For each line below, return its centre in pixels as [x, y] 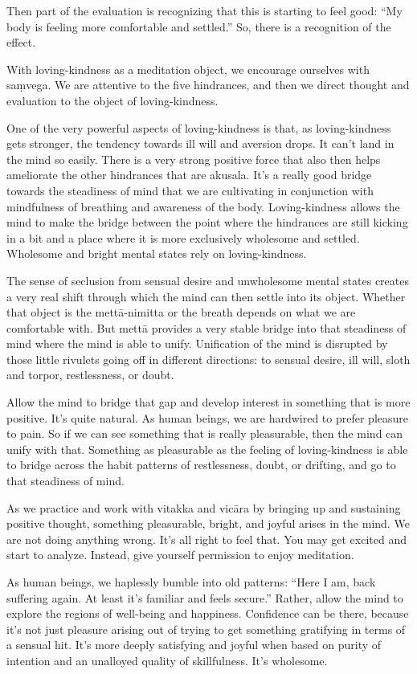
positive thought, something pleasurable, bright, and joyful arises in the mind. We [208, 523]
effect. [21, 42]
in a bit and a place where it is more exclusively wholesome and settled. [183, 237]
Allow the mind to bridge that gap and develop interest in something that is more [208, 402]
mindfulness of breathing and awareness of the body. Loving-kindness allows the [203, 206]
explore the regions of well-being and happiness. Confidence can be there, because [208, 613]
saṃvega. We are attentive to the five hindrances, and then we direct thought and [208, 85]
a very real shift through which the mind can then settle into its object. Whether [206, 296]
